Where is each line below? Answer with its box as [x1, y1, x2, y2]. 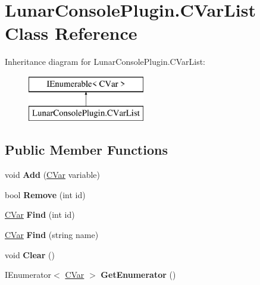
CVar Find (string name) [5, 228, 99, 241]
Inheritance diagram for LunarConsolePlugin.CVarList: [5, 55, 205, 68]
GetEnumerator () [101, 268, 176, 281]
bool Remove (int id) [5, 188, 86, 201]
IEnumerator [5, 268, 52, 281]
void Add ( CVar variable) [5, 168, 101, 181]
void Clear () [5, 248, 55, 261]
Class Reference [5, 21, 137, 45]
